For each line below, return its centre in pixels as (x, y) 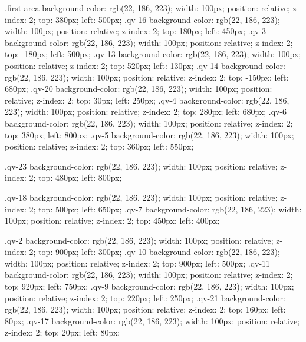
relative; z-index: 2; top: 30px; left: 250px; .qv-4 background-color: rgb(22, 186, (147, 100)
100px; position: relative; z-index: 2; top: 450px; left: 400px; (112, 220)
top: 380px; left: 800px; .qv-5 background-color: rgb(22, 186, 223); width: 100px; (149, 135)
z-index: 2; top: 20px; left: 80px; (62, 332)
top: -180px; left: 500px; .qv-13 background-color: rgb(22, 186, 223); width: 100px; (153, 54)
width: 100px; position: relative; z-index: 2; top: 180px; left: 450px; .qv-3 (136, 31)
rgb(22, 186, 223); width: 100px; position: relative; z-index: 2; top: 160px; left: (145, 309)
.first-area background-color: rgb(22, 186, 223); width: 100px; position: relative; (147, 8)
